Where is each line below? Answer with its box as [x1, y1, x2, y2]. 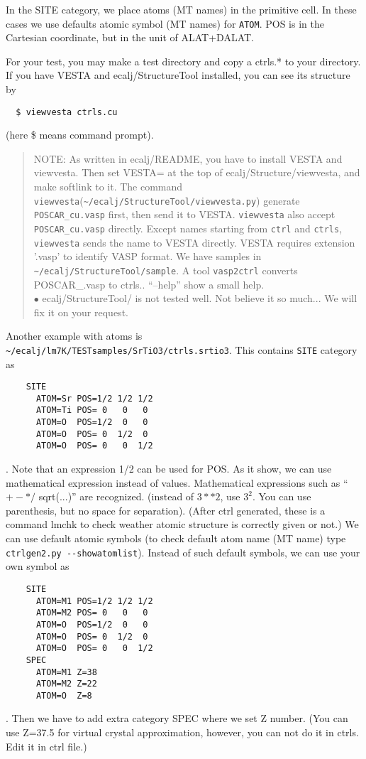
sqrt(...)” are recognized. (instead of [38, 489, 194, 504]
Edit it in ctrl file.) [6, 738, 87, 753]
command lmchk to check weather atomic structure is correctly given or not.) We [6, 517, 359, 532]
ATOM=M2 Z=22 [35, 679, 97, 689]
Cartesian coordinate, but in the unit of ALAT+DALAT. [6, 30, 254, 45]
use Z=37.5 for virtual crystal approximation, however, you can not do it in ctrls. [6, 725, 359, 740]
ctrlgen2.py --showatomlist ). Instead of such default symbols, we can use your [6, 544, 360, 559]
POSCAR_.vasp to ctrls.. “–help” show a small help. [33, 276, 265, 291]
